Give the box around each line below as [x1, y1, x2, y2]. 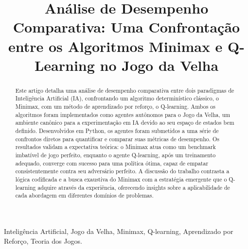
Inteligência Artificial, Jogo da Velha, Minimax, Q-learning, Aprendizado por [4, 226, 233, 236]
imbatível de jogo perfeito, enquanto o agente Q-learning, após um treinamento [15, 150, 216, 159]
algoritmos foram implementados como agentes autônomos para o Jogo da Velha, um [15, 110, 230, 118]
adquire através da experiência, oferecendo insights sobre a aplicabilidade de [37, 183, 230, 191]
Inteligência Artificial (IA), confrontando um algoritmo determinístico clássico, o [15, 94, 219, 102]
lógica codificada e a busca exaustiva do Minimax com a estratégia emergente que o [15, 175, 227, 183]
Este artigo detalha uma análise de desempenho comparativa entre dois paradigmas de [15, 86, 234, 94]
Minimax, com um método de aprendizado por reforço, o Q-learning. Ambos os [15, 102, 215, 111]
